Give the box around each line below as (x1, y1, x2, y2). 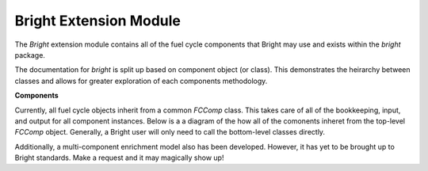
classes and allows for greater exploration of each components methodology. (14, 76, 268, 85)
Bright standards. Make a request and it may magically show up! (14, 153, 224, 162)
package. (14, 50, 45, 59)
